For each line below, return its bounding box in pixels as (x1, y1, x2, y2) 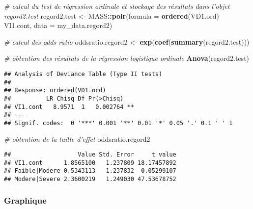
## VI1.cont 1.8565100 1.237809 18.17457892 (4, 159, 176, 166)
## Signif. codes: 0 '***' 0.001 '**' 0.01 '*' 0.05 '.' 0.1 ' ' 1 (4, 119, 233, 127)
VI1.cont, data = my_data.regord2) (4, 20, 112, 30)
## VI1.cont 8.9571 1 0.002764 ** (4, 103, 134, 110)
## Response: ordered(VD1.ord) (4, 87, 106, 94)
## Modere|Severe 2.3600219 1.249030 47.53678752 (4, 176, 176, 183)
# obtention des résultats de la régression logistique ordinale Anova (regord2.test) (4, 53, 250, 63)
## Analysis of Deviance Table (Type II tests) (4, 70, 163, 78)
